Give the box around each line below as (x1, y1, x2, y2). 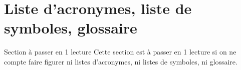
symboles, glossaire (4, 17, 137, 38)
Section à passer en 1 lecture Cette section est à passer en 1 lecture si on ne (4, 46, 236, 57)
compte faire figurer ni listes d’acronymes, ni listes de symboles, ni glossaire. (4, 56, 237, 66)
